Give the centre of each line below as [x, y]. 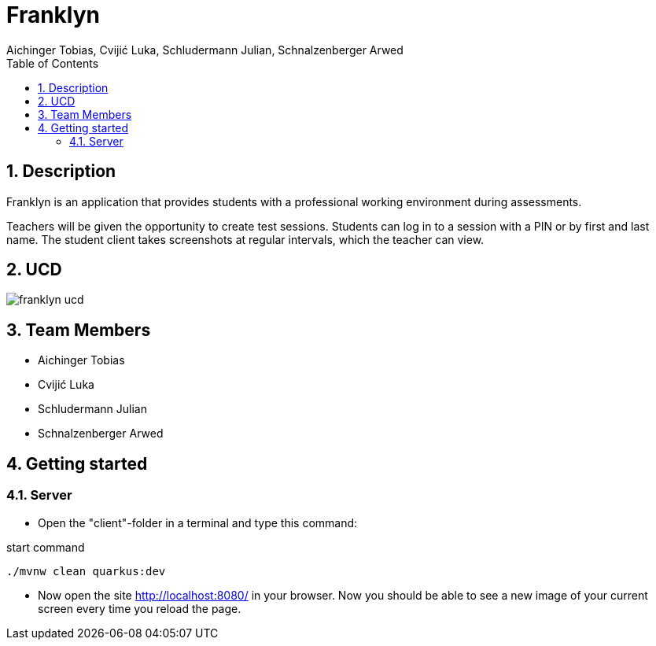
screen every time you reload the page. [140, 608]
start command [46, 547]
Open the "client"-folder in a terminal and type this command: [198, 522]
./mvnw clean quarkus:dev [86, 571]
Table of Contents [53, 63]
